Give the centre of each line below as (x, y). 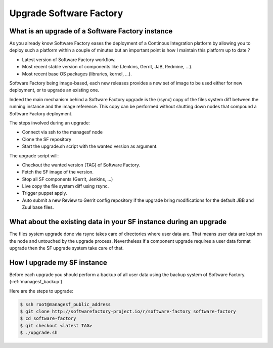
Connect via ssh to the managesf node (62, 132)
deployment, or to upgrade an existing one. (54, 90)
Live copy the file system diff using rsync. (65, 186)
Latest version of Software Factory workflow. (69, 59)
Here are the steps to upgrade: (41, 291)
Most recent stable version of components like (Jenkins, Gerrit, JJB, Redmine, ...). (107, 67)
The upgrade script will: (34, 156)
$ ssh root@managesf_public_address (65, 304)
